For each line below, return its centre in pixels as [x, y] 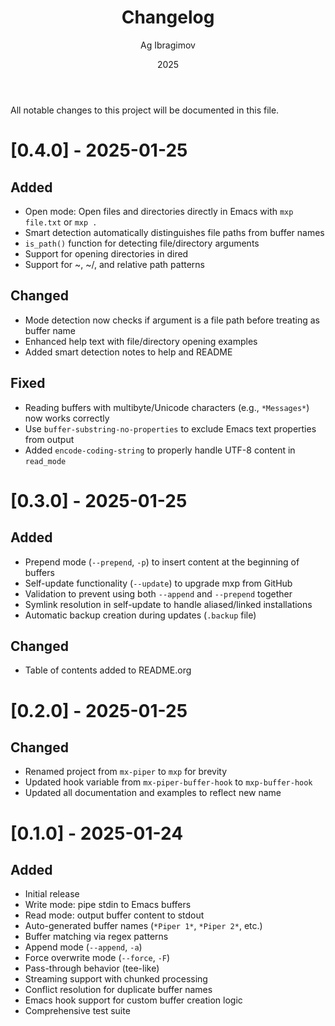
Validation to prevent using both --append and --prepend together [158, 593]
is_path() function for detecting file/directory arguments [142, 243]
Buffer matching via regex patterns [96, 937]
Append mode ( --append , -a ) [83, 947]
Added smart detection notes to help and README [128, 352]
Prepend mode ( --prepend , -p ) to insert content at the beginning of [162, 562]
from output [49, 439]
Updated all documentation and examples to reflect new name [153, 793]
